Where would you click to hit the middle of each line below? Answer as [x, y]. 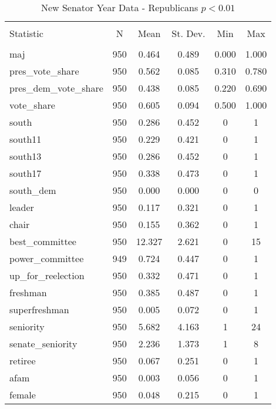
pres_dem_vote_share [56, 88]
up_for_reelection [47, 275]
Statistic [26, 33]
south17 [26, 173]
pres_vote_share [44, 71]
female [23, 395]
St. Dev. [189, 33]
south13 [26, 156]
